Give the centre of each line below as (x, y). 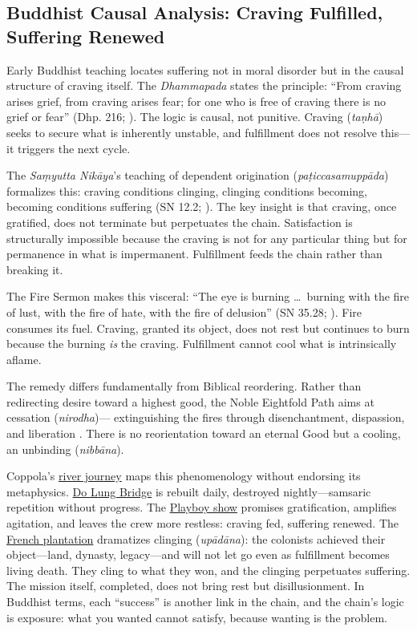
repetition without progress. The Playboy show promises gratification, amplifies (202, 507)
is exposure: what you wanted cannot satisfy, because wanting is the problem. (197, 617)
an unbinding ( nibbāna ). (65, 449)
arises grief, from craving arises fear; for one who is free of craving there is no (196, 101)
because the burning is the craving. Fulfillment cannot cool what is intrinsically (202, 344)
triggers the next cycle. (74, 148)
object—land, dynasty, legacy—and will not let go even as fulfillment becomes (198, 554)
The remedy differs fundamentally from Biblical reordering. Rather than (184, 386)
